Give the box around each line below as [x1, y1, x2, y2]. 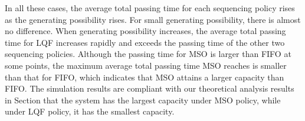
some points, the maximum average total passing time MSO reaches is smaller [5, 59, 287, 71]
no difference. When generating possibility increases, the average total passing [5, 25, 286, 37]
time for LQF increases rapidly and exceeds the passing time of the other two [5, 36, 285, 48]
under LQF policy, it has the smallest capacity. [5, 105, 175, 117]
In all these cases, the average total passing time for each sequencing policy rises [5, 2, 295, 14]
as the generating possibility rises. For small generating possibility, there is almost [5, 13, 301, 25]
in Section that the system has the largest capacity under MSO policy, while [5, 93, 281, 106]
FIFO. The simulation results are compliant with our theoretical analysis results [5, 82, 294, 95]
